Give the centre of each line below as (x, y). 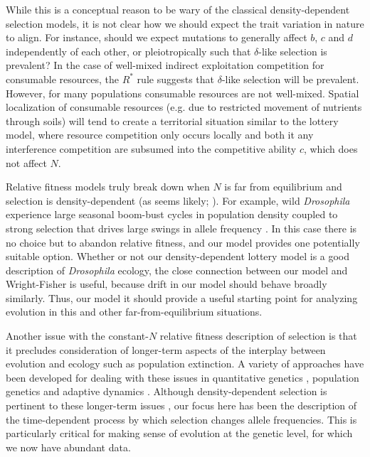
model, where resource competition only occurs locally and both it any (160, 135)
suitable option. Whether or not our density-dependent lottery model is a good (178, 256)
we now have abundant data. (68, 447)
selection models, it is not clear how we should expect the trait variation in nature (185, 23)
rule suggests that (175, 79)
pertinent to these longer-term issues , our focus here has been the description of (181, 405)
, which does (331, 148)
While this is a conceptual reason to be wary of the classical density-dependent (178, 9)
